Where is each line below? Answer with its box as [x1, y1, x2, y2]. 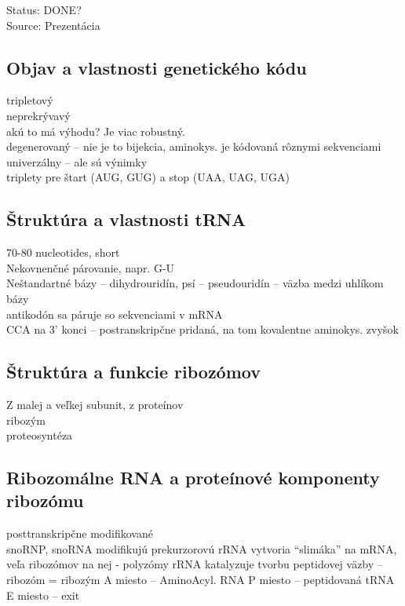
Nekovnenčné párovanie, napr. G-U [6, 259, 175, 276]
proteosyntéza [6, 427, 73, 444]
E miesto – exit [6, 586, 80, 603]
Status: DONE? [6, 2, 82, 17]
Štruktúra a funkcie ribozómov [6, 360, 261, 384]
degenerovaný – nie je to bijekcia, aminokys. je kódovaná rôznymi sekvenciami [6, 138, 381, 155]
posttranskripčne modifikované [6, 525, 153, 542]
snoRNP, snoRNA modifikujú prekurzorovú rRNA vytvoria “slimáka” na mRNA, [6, 540, 397, 557]
